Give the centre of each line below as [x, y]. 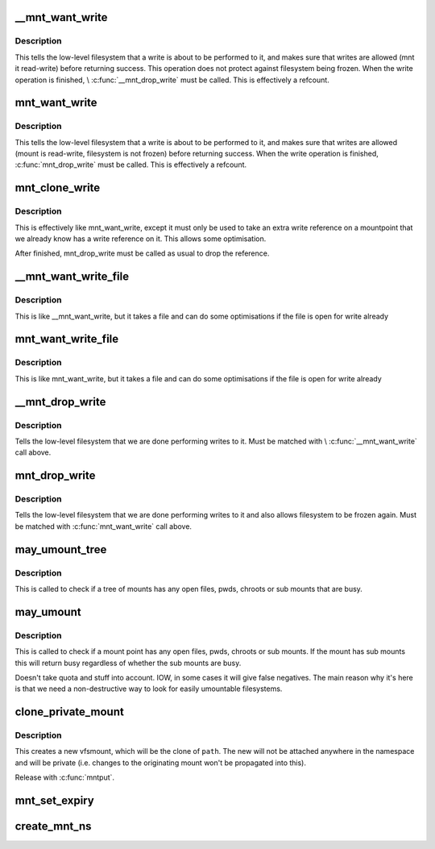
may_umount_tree [61, 549]
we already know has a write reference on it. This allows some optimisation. [141, 239]
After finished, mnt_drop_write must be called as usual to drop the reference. [142, 253]
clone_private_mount [69, 712]
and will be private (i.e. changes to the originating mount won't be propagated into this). [160, 763]
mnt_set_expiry [54, 801]
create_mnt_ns [53, 826]
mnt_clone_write [58, 188]
